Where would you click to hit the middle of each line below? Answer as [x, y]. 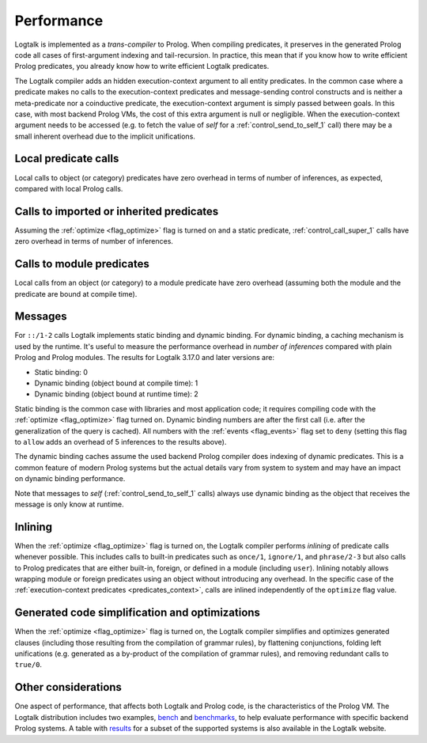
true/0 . [28, 665]
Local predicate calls [67, 159]
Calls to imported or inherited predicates [117, 211]
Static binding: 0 [61, 372]
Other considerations [68, 687]
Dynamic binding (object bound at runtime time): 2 [117, 394]
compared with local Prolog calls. [69, 188]
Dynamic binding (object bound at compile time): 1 [116, 383]
